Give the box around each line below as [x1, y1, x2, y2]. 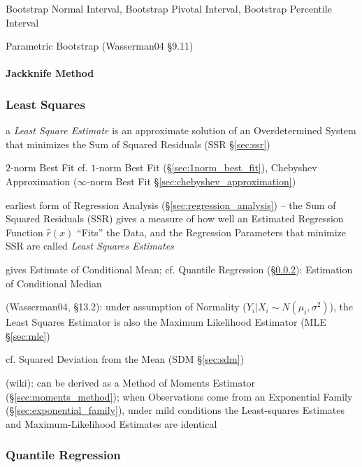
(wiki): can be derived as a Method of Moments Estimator [6, 375, 256, 389]
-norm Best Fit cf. [10, 160, 88, 175]
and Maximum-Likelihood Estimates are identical [6, 416, 217, 431]
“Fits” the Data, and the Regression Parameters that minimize [77, 224, 347, 239]
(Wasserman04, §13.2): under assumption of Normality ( [6, 299, 247, 314]
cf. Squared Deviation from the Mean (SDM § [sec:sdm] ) [6, 352, 245, 366]
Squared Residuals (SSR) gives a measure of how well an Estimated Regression [6, 211, 344, 226]
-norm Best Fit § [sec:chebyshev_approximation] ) [87, 173, 296, 188]
